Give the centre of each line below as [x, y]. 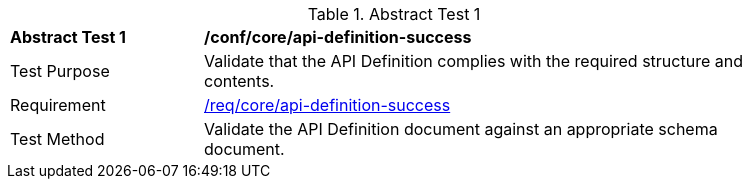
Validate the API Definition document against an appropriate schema [461, 129]
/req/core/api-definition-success [327, 105]
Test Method [57, 139]
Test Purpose [60, 71]
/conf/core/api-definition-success [338, 37]
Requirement [58, 105]
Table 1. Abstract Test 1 [394, 14]
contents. [239, 81]
